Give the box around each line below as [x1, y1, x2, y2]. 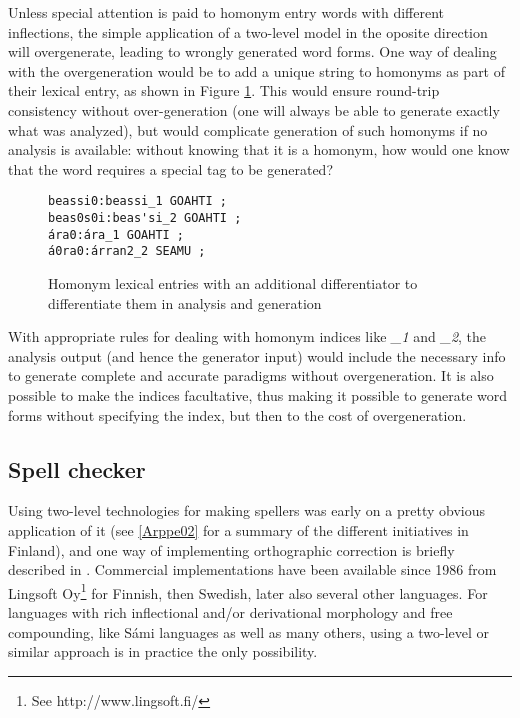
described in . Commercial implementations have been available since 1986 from [8, 559, 497, 580]
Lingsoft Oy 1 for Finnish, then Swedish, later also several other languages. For [8, 579, 488, 603]
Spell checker [8, 453, 146, 484]
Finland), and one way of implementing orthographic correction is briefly [8, 539, 455, 560]
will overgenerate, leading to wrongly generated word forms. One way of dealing [8, 41, 497, 62]
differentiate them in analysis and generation [48, 292, 322, 313]
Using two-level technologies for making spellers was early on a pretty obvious [8, 500, 485, 521]
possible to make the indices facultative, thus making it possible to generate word [8, 384, 508, 405]
